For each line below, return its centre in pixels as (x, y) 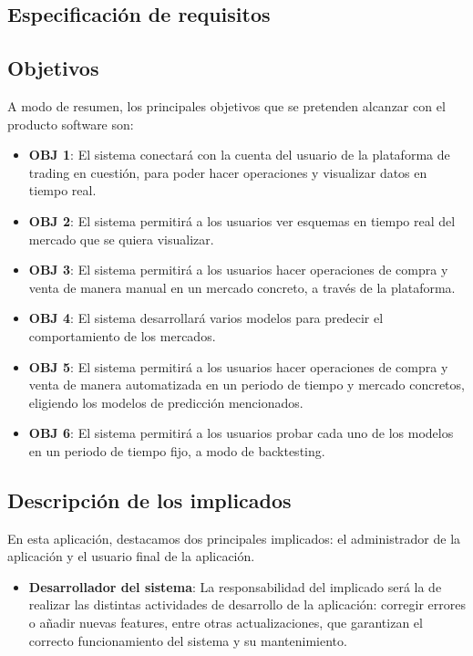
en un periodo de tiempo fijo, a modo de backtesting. (177, 450)
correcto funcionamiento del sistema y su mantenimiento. (188, 640)
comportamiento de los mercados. (122, 335)
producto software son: (71, 124)
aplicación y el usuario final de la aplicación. (131, 556)
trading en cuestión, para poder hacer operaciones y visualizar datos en (228, 172)
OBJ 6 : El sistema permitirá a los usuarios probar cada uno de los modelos (241, 433)
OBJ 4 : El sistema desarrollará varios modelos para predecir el (206, 318)
